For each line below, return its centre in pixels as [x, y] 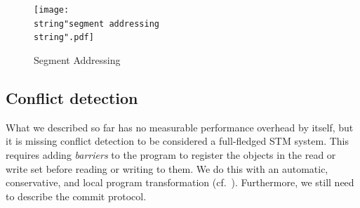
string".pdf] [64, 38]
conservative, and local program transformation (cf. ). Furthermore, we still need [180, 182]
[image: [52, 10]
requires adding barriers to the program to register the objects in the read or [171, 154]
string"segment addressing [96, 24]
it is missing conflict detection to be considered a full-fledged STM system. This [177, 141]
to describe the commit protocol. [76, 196]
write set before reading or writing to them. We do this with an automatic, [167, 168]
